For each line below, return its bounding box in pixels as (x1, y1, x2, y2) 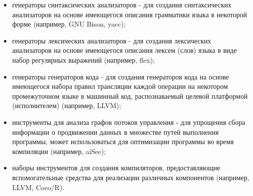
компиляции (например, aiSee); (12, 146, 106, 156)
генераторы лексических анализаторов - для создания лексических (12, 35, 211, 45)
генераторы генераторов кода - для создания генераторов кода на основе (12, 71, 229, 81)
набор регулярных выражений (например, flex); (12, 54, 155, 65)
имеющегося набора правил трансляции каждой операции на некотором (12, 81, 228, 91)
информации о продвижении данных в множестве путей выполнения (12, 126, 219, 137)
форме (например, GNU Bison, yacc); (12, 19, 126, 29)
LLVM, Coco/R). (12, 182, 64, 192)
